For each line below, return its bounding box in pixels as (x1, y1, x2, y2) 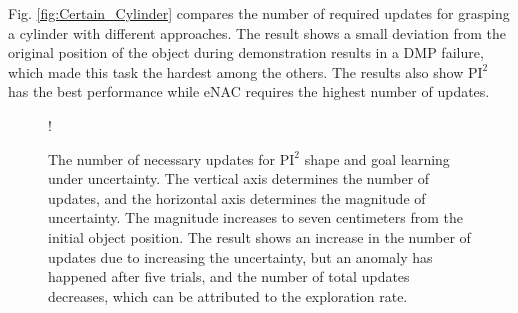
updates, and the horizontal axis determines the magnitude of (48, 187, 426, 208)
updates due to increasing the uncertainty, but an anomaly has (48, 246, 433, 267)
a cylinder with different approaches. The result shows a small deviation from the (8, 22, 506, 43)
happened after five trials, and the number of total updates (48, 266, 410, 287)
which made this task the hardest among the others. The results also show (8, 61, 464, 82)
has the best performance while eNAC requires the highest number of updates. (8, 81, 490, 102)
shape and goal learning (304, 148, 450, 169)
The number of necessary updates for (48, 148, 276, 169)
